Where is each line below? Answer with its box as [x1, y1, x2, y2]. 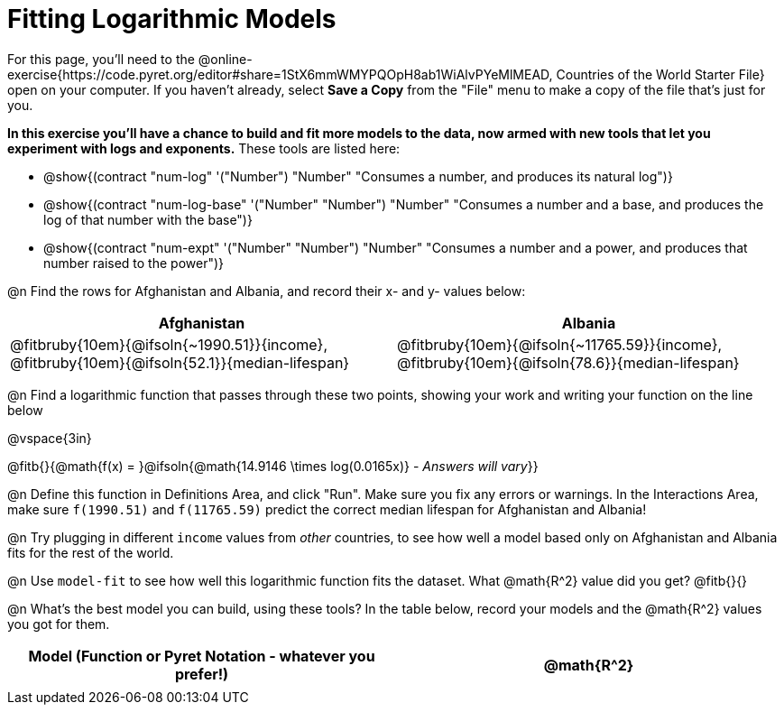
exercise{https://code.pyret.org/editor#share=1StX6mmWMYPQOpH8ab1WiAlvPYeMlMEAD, [7, 66, 553, 82]
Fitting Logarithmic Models [7, 4, 337, 34]
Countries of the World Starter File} [556, 66, 765, 82]
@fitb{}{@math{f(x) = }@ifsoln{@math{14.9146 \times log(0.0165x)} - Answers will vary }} [7, 458, 539, 474]
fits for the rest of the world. [7, 544, 174, 560]
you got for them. [7, 615, 110, 632]
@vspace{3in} [7, 430, 92, 446]
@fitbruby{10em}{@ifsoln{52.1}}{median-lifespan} [10, 353, 350, 372]
